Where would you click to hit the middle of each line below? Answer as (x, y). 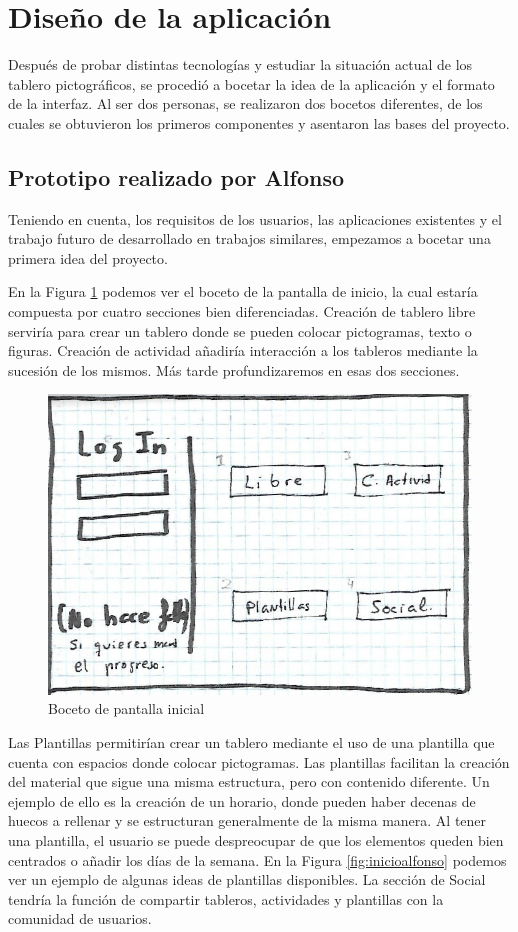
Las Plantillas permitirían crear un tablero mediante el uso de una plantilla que (251, 742)
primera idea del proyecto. (88, 257)
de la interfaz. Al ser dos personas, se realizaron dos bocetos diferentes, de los (245, 103)
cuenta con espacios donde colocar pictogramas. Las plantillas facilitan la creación (259, 761)
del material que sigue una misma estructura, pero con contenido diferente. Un (249, 781)
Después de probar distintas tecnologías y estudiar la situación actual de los (240, 64)
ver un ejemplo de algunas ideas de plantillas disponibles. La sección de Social (247, 879)
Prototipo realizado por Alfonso (176, 176)
